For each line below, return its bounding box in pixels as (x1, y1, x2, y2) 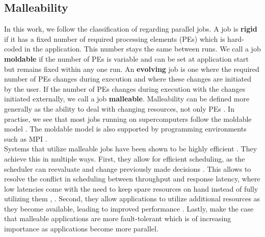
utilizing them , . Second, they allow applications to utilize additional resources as (4, 193, 260, 204)
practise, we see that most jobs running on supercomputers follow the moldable (4, 113, 252, 124)
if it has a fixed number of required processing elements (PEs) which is (4, 33, 225, 44)
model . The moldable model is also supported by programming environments (4, 123, 247, 134)
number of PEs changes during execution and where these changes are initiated (4, 73, 252, 84)
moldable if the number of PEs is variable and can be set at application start (4, 53, 249, 64)
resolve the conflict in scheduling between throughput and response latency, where (4, 173, 260, 184)
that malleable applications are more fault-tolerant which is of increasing (4, 213, 231, 224)
